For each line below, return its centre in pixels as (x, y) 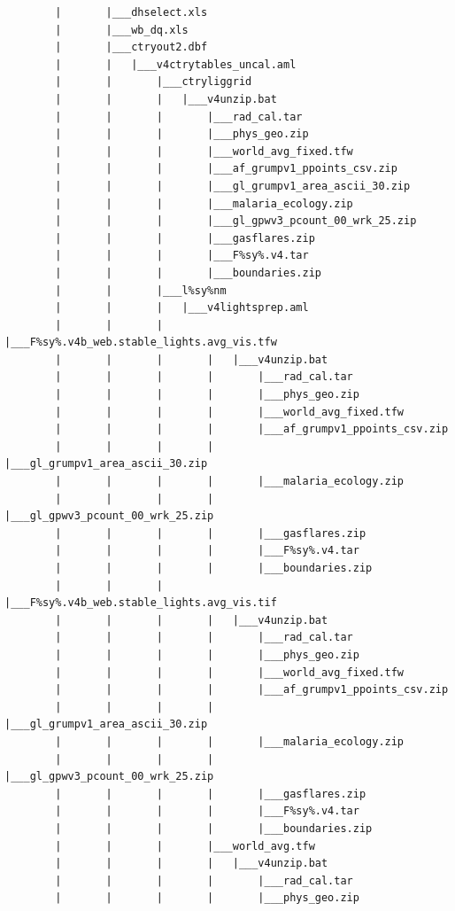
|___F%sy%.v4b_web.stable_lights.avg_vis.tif (141, 603)
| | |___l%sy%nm (141, 290)
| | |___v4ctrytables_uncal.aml (176, 64)
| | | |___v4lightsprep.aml (182, 308)
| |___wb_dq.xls (122, 30)
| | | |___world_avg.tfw (185, 846)
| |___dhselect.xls (131, 12)
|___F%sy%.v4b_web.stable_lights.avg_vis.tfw (141, 343)
